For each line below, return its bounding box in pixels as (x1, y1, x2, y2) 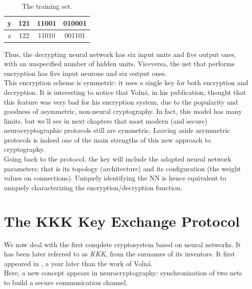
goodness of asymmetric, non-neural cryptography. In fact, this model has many (4, 106, 242, 116)
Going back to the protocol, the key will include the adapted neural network (4, 154, 232, 164)
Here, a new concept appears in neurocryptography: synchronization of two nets (4, 268, 242, 278)
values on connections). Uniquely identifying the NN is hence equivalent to (4, 173, 226, 183)
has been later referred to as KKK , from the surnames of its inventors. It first (4, 249, 235, 259)
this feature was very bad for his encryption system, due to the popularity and (4, 96, 238, 107)
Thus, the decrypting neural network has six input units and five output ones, (4, 49, 236, 59)
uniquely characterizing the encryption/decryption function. (4, 182, 182, 192)
